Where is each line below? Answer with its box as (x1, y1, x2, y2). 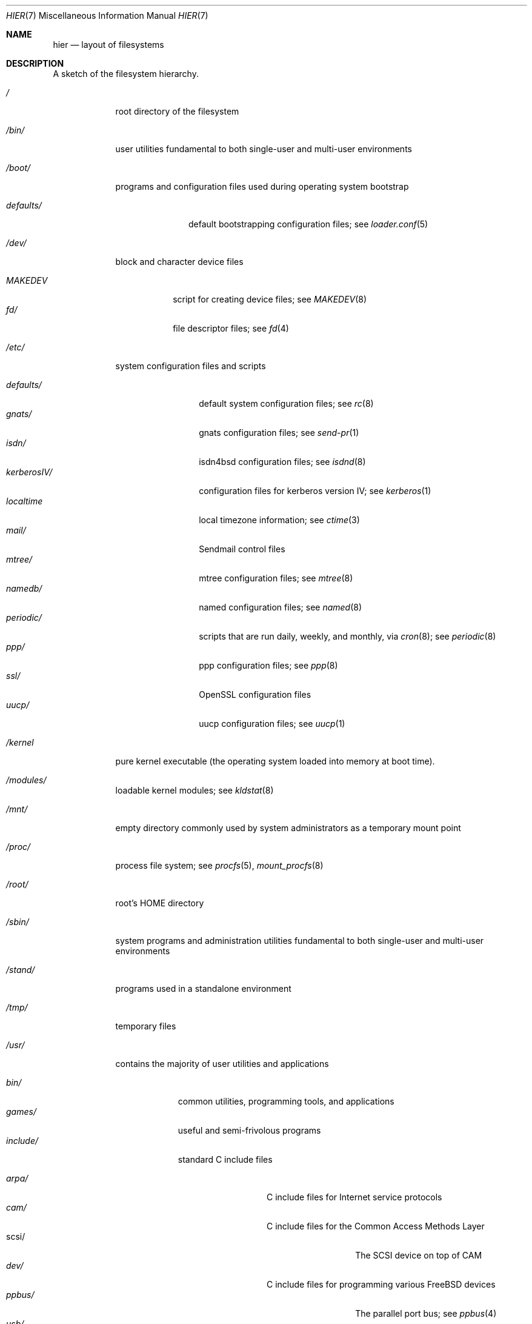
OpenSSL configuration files (199, 689, 311, 700)
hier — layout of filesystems (53, 39, 164, 50)
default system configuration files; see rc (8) (199, 398, 374, 409)
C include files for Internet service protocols (267, 1192, 442, 1202)
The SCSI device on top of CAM (355, 1250, 482, 1260)
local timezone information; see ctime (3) (199, 515, 360, 525)
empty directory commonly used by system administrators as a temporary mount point (115, 823, 461, 833)
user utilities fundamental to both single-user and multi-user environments (115, 144, 412, 154)
